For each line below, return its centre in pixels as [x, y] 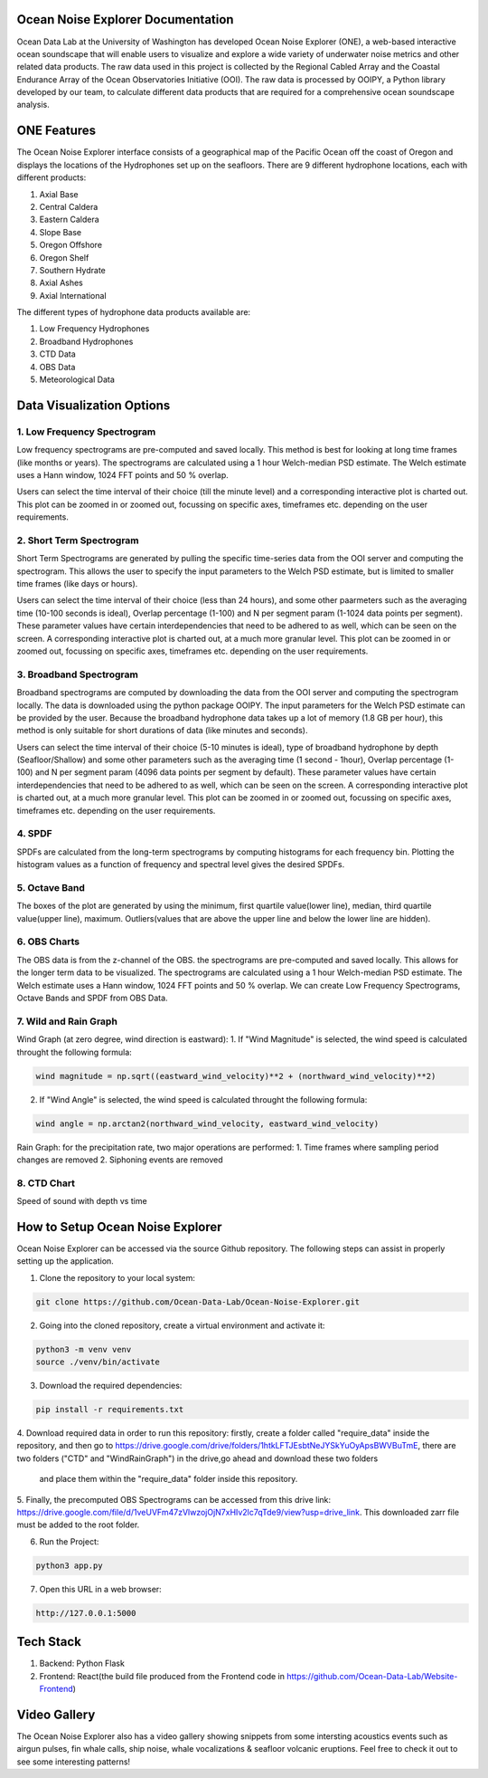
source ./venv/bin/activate [98, 1362]
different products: [52, 177]
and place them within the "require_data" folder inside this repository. [169, 1479]
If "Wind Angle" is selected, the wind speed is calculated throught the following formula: [203, 1099]
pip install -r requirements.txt [110, 1410]
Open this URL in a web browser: [100, 1589]
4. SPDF [35, 834]
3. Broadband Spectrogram [78, 674]
